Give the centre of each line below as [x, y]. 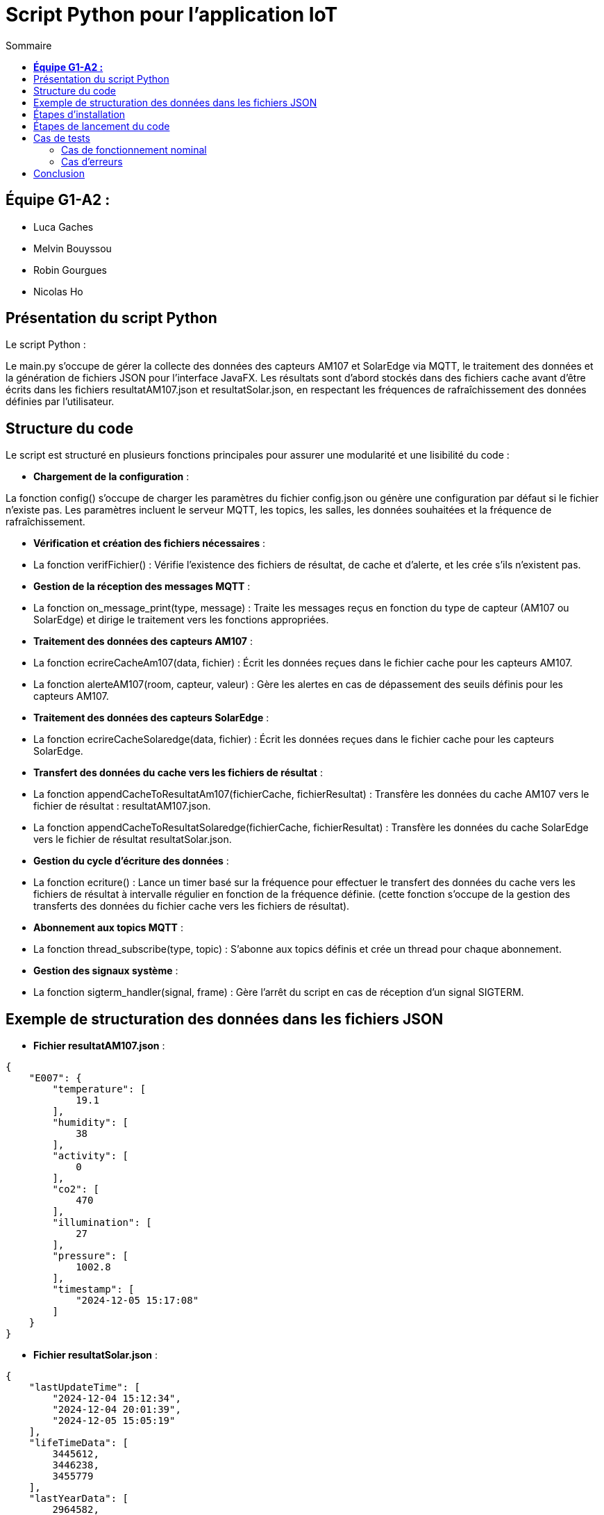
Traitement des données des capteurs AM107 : [143, 641]
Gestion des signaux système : [106, 971]
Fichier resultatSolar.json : [95, 1355]
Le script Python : [46, 345]
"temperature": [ [99, 1089]
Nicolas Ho [58, 291]
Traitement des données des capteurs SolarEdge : [151, 718]
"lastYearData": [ [79, 1499]
